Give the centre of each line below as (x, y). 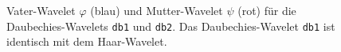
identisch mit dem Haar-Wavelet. (87, 41)
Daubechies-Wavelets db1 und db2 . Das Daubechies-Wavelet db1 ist (171, 26)
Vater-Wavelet (41, 10)
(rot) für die (267, 10)
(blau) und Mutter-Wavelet (157, 10)
